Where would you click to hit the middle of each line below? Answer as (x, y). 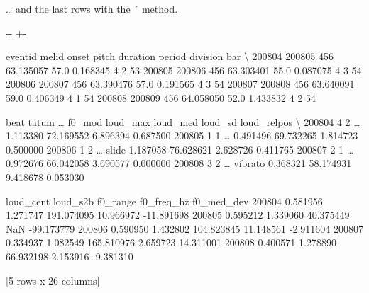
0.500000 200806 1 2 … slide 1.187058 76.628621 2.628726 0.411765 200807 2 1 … (180, 149)
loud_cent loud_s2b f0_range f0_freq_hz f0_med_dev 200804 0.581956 (164, 201)
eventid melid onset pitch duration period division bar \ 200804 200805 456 (170, 56)
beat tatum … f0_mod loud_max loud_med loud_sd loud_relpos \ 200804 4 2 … (183, 121)
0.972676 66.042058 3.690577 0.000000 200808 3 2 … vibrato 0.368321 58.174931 (179, 163)
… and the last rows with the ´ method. (92, 8)
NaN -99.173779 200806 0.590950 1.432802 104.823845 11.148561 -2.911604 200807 (184, 228)
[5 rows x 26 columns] (53, 280)
